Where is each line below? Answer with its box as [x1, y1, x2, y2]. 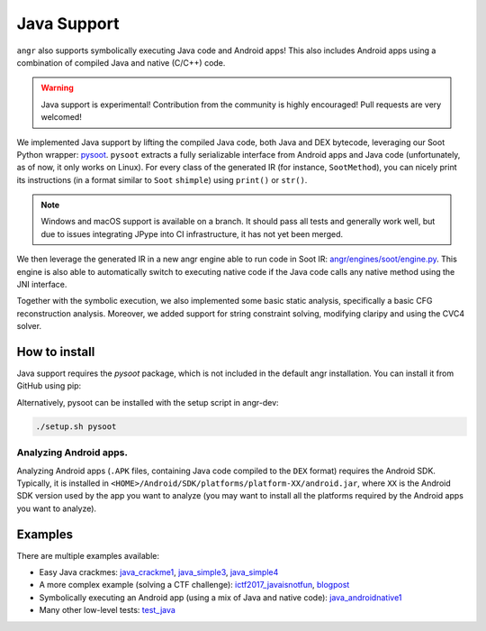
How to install [16, 344, 95, 360]
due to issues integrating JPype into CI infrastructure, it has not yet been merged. [40, 228, 344, 239]
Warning [40, 82, 74, 94]
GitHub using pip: [16, 380, 82, 391]
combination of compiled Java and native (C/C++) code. [16, 57, 226, 68]
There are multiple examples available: [16, 550, 159, 561]
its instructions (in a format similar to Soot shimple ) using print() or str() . [16, 174, 308, 185]
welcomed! [40, 112, 83, 123]
